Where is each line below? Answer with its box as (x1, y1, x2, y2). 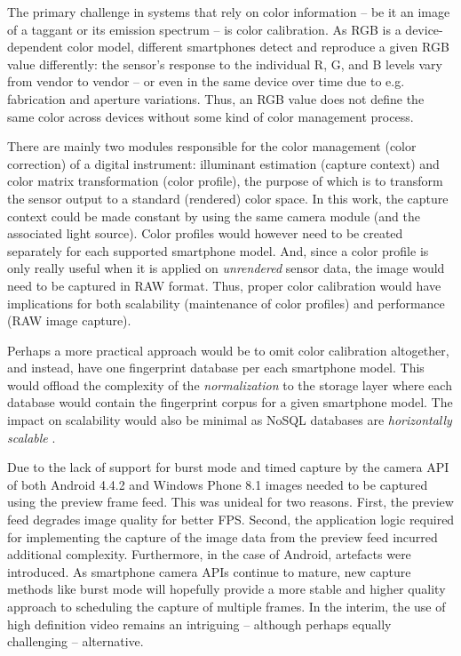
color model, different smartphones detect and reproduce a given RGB (67, 37, 449, 56)
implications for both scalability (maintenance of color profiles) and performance (7, 293, 445, 312)
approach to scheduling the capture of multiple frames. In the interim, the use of (7, 597, 446, 615)
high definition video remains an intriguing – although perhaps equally (7, 614, 392, 633)
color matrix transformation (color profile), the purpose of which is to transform (7, 172, 443, 190)
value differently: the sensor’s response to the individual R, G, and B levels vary (7, 54, 442, 73)
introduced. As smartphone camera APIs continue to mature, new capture (7, 562, 411, 580)
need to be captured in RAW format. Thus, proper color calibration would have (7, 276, 441, 294)
